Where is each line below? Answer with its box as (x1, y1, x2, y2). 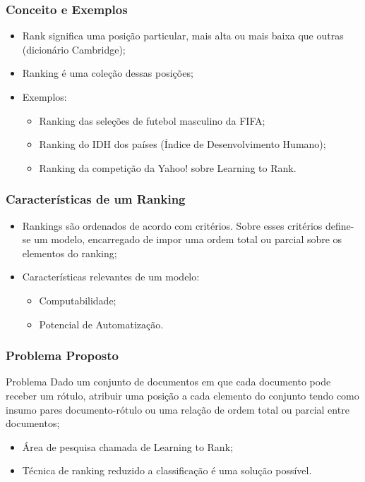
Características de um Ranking (6, 190, 186, 208)
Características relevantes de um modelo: (22, 269, 200, 284)
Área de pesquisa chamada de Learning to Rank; (22, 439, 233, 454)
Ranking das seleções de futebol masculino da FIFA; (39, 113, 265, 128)
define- (325, 218, 354, 233)
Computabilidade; (39, 292, 116, 307)
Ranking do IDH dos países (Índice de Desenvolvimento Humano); (39, 137, 326, 152)
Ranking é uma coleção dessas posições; (22, 66, 193, 80)
